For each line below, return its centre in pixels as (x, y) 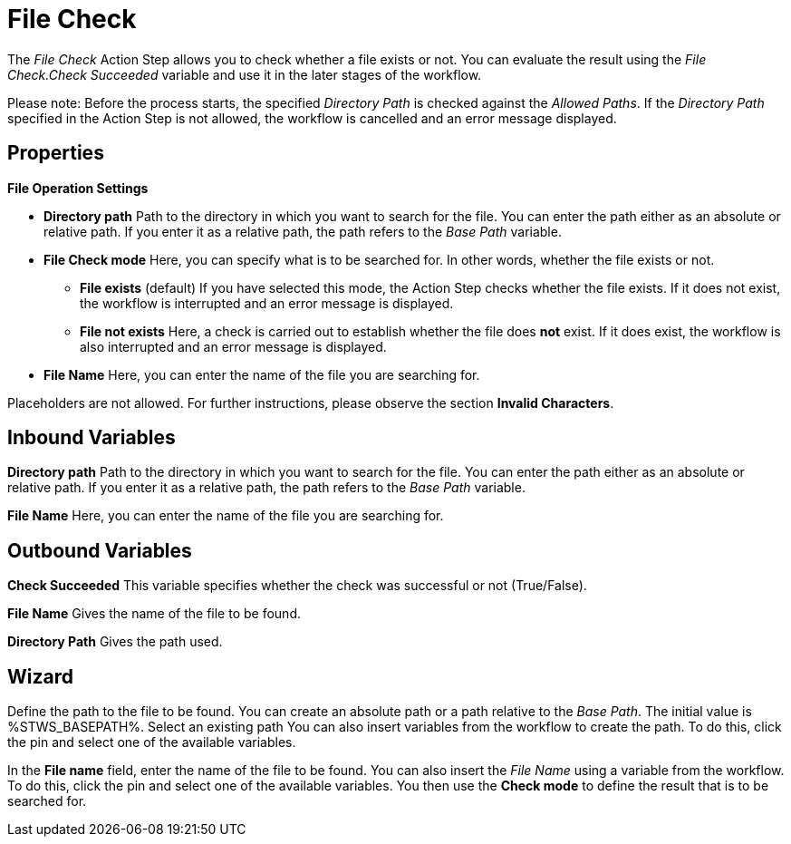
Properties (56, 153)
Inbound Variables (92, 438)
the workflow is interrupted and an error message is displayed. (267, 303)
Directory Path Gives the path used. (115, 642)
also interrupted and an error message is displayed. (233, 346)
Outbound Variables (100, 550)
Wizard (40, 676)
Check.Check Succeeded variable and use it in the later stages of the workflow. (245, 74)
